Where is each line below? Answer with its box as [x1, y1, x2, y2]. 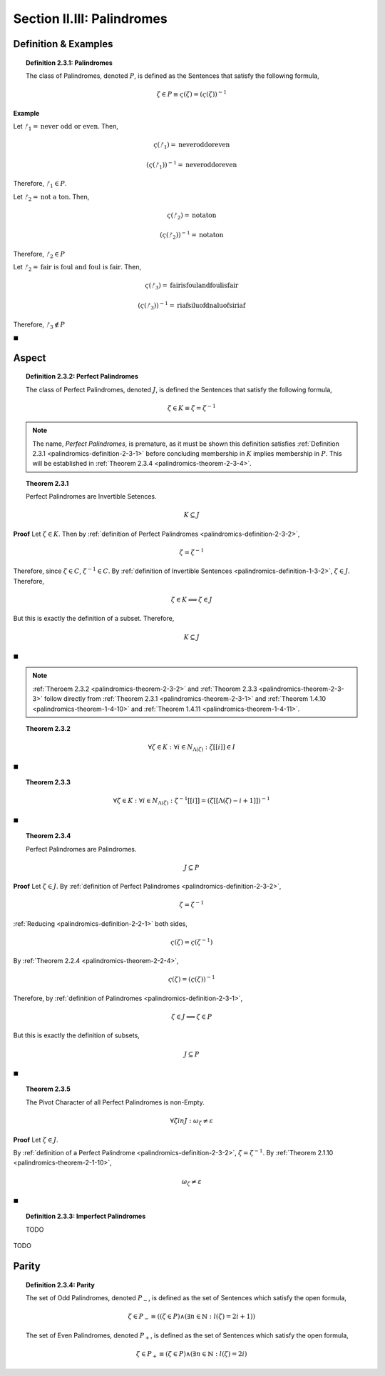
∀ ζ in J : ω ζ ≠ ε [170, 1117, 214, 1127]
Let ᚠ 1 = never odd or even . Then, [13, 121, 119, 132]
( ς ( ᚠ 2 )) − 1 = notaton [159, 229, 224, 241]
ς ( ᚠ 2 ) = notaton [166, 211, 217, 221]
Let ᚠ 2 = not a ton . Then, [13, 192, 90, 203]
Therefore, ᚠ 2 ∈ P [13, 249, 66, 260]
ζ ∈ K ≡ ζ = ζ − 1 [167, 403, 217, 412]
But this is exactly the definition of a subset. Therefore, [13, 614, 175, 623]
